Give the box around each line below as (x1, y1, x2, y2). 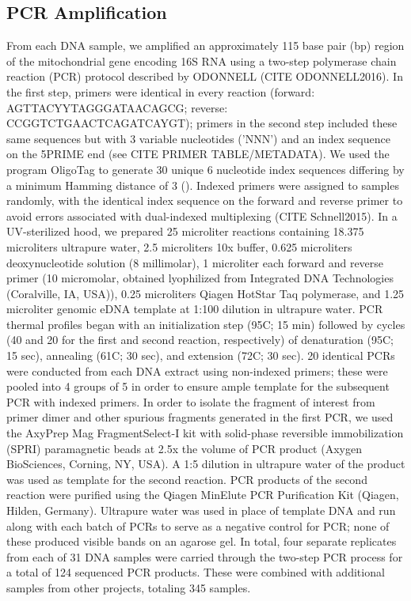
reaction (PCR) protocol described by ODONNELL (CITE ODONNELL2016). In (6, 68, 403, 85)
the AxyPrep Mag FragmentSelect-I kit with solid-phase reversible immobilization (6, 425, 404, 441)
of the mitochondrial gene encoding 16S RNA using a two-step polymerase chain (6, 52, 397, 69)
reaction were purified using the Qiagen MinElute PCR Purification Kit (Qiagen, (6, 486, 399, 503)
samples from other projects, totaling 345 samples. (6, 579, 251, 595)
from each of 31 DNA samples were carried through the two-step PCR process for (6, 548, 403, 565)
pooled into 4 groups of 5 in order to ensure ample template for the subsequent (6, 378, 390, 395)
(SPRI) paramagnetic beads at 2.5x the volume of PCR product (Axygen (6, 440, 362, 456)
